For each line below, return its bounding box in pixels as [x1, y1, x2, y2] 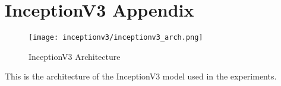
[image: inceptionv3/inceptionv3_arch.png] [29, 33, 203, 42]
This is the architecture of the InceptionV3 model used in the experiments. [5, 70, 277, 82]
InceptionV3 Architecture [29, 50, 121, 62]
